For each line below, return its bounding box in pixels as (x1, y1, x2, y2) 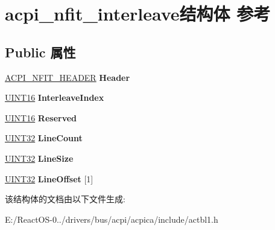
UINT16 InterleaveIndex (5, 91, 104, 104)
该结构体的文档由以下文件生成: (5, 193, 125, 205)
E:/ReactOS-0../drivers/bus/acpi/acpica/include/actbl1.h (5, 212, 218, 225)
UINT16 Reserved (5, 111, 77, 124)
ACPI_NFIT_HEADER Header (5, 71, 130, 83)
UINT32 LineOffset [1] (5, 172, 93, 185)
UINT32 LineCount (5, 132, 83, 144)
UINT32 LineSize (5, 152, 74, 164)
